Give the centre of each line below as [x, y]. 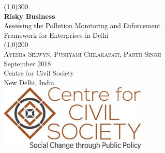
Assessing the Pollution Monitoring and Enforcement [82, 25]
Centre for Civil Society [39, 73]
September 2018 [28, 63]
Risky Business [30, 16]
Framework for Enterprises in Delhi [56, 35]
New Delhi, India [29, 82]
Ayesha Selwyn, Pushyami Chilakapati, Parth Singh [82, 54]
